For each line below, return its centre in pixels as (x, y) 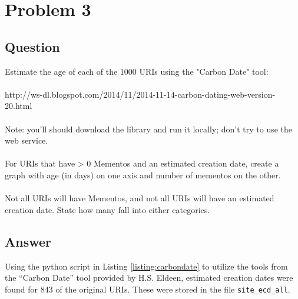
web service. (27, 140)
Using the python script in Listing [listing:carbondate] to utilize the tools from (146, 266)
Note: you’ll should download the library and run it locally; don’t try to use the (149, 129)
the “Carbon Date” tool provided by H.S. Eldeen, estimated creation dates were (149, 278)
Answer (28, 241)
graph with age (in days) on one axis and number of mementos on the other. (143, 175)
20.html (19, 106)
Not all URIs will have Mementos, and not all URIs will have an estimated (140, 198)
